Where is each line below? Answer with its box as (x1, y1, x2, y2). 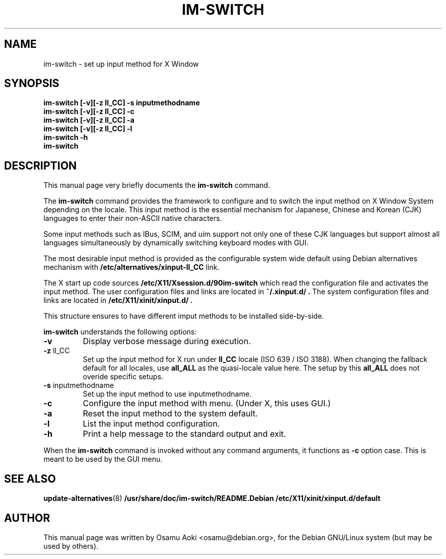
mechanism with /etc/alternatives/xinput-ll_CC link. (43, 263, 220, 272)
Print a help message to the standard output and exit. (82, 429, 286, 439)
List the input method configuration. (82, 418, 220, 429)
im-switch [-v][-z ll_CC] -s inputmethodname (43, 98, 200, 107)
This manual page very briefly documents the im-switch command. (43, 181, 270, 190)
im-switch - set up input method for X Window (43, 59, 199, 68)
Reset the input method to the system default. (82, 408, 258, 419)
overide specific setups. (82, 372, 163, 381)
